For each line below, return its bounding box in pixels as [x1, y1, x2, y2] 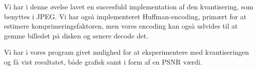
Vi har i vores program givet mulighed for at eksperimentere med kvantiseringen [4, 47, 249, 57]
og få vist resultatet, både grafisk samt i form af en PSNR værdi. [4, 56, 202, 67]
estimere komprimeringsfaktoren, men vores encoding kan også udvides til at [4, 21, 238, 31]
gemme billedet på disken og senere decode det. [4, 30, 148, 40]
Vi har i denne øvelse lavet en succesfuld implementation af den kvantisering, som [4, 1, 254, 11]
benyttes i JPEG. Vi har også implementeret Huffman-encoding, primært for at [4, 11, 247, 21]
